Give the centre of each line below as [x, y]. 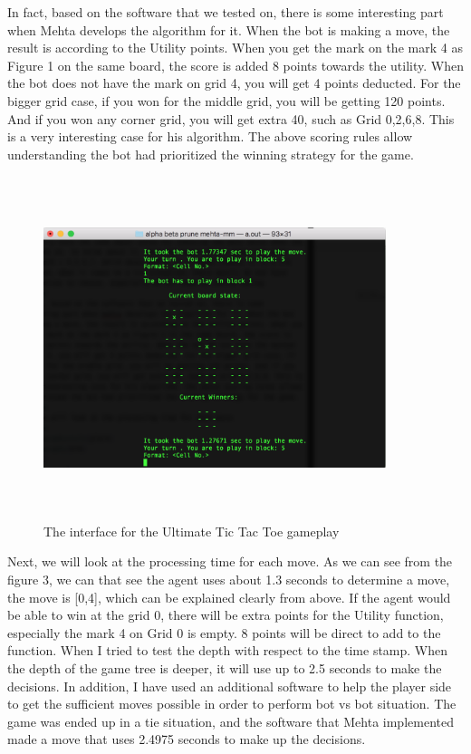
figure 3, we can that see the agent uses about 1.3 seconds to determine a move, [229, 580]
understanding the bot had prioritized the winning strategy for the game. [211, 154]
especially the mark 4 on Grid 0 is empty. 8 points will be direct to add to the [224, 632]
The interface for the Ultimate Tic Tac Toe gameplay [192, 531]
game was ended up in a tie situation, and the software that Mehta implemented [231, 721]
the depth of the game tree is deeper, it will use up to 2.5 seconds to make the [225, 668]
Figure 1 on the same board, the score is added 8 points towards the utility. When [235, 65]
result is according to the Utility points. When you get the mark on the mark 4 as [235, 48]
